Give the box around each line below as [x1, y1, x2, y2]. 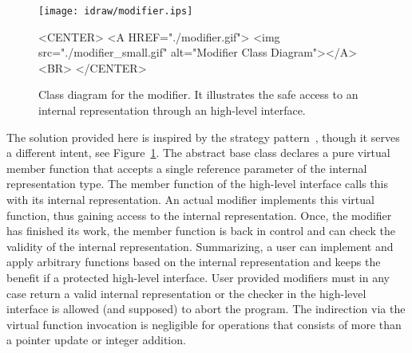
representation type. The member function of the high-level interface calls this [6, 175, 388, 192]
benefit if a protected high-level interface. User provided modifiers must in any [6, 269, 390, 285]
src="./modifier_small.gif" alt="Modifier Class [38, 44, 267, 61]
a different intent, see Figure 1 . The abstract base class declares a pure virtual [6, 144, 390, 161]
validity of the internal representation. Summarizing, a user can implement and [6, 237, 394, 254]
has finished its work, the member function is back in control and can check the [6, 222, 395, 239]
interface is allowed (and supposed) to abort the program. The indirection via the [6, 300, 406, 317]
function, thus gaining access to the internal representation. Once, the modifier [6, 206, 392, 223]
